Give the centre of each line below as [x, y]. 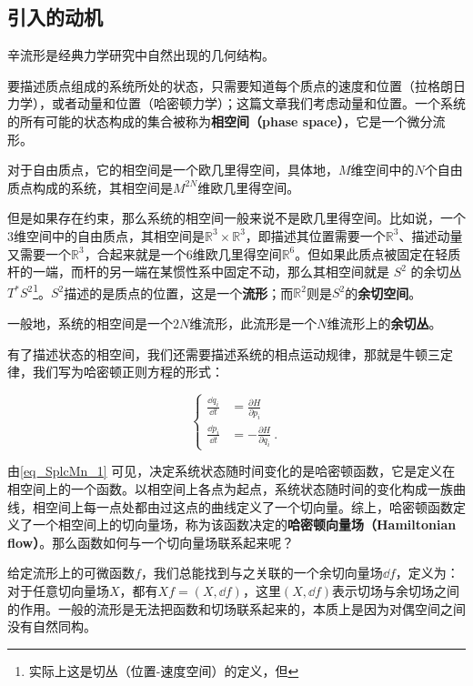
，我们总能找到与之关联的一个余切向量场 [262, 573]
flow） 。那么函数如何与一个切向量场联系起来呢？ [151, 542]
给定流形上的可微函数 [71, 573]
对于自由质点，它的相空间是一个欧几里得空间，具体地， [173, 170]
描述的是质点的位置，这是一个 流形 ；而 [179, 293]
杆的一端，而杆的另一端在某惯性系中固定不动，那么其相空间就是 [198, 272]
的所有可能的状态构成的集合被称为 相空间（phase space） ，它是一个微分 [220, 121]
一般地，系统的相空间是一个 [90, 323]
